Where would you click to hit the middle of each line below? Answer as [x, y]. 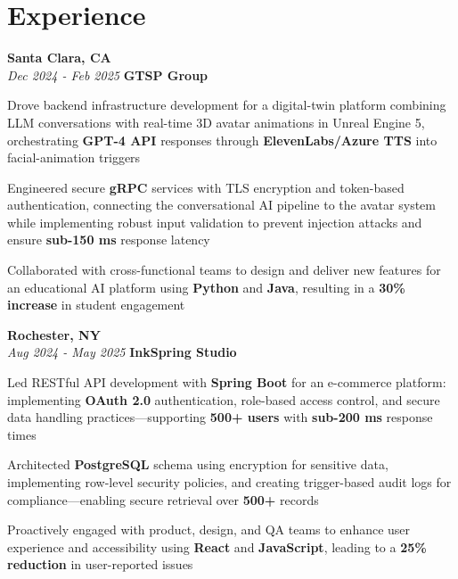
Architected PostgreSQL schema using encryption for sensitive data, [198, 464]
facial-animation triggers [74, 157]
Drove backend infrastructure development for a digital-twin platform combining [227, 105]
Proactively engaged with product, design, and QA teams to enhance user [209, 529]
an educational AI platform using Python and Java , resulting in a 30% [206, 287]
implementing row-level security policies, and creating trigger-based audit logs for [229, 482]
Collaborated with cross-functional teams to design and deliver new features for [224, 270]
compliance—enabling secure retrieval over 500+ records [163, 499]
